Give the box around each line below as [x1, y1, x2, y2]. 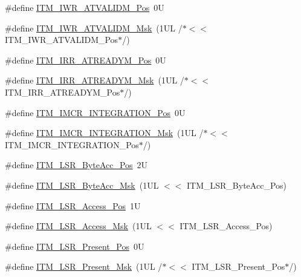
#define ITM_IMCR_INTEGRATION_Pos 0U [5, 106, 186, 119]
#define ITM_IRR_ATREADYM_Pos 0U [5, 53, 166, 66]
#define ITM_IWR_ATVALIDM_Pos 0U [5, 1, 164, 13]
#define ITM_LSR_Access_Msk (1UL [5, 220, 152, 232]
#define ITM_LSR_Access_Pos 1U [5, 199, 141, 212]
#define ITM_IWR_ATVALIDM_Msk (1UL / [5, 21, 183, 34]
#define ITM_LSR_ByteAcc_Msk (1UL [5, 178, 159, 191]
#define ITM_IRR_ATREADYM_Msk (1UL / [5, 74, 184, 86]
